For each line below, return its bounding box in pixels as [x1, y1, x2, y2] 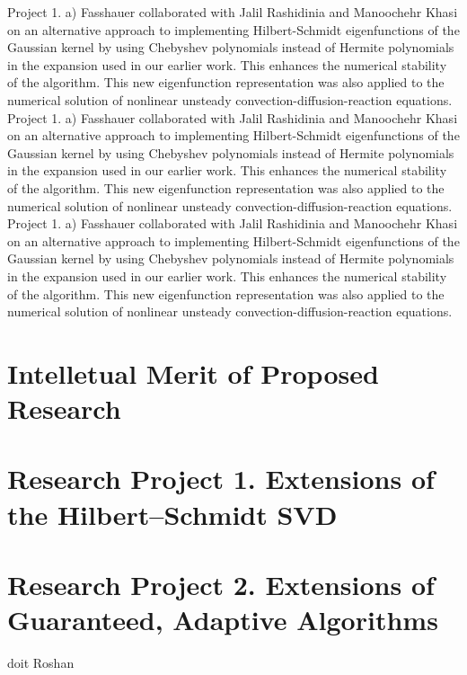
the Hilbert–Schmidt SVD [7, 495, 338, 532]
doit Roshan [7, 653, 75, 672]
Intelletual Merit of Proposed [7, 354, 379, 391]
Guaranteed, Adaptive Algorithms [7, 601, 438, 638]
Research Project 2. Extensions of [7, 566, 435, 602]
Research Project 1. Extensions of [7, 460, 435, 497]
